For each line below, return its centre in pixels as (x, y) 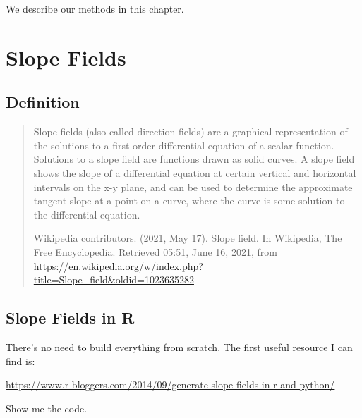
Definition (43, 102)
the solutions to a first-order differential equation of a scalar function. (184, 145)
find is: (20, 361)
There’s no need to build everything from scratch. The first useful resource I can (179, 346)
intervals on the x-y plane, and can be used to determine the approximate (193, 186)
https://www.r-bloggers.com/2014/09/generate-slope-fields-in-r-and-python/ (170, 385)
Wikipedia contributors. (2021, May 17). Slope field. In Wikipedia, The (188, 238)
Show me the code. (47, 408)
